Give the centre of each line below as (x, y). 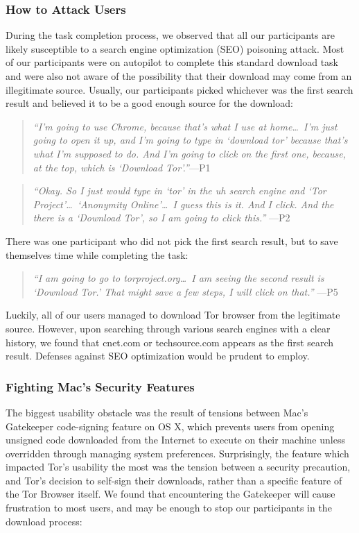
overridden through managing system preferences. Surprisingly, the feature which (177, 453)
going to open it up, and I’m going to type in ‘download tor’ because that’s (190, 140)
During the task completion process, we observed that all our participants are (170, 35)
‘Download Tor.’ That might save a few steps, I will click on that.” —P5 (185, 291)
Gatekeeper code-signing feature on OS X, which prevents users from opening (170, 426)
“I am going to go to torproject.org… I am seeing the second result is (178, 278)
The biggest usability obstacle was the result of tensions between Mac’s (157, 412)
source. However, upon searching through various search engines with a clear (168, 328)
